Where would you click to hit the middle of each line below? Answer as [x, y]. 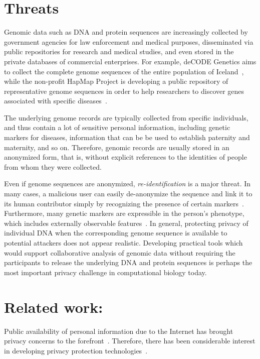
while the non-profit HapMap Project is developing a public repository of [116, 81]
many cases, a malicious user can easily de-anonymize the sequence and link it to [128, 194]
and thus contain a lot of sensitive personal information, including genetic [117, 127]
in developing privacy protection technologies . [76, 350]
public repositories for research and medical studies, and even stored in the [119, 51]
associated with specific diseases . [56, 101]
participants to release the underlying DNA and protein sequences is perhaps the [128, 262]
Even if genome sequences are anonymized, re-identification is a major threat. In [127, 184]
